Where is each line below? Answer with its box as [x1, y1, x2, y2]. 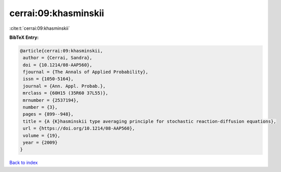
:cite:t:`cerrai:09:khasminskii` [9, 25, 70, 31]
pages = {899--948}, [23, 111, 74, 117]
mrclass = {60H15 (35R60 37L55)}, [23, 90, 108, 96]
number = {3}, [23, 104, 58, 110]
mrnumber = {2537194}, [23, 97, 79, 103]
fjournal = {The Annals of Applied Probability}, [23, 69, 149, 75]
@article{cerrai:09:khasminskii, [20, 48, 103, 53]
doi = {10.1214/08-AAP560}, [23, 62, 93, 68]
